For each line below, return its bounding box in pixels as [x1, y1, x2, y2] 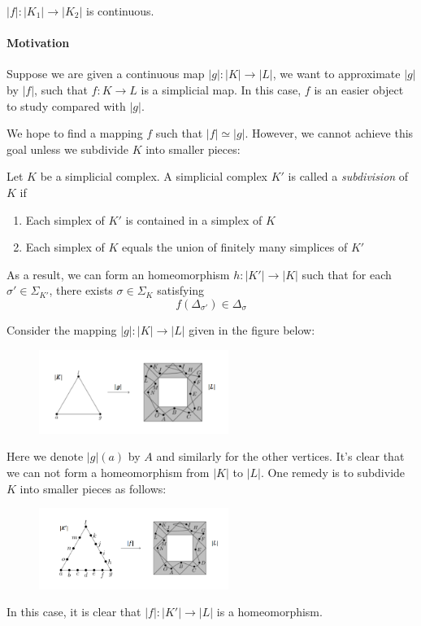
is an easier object [314, 81, 404, 98]
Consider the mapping [7, 321, 117, 338]
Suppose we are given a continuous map [7, 65, 205, 82]
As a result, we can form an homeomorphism [7, 265, 230, 282]
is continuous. [86, 2, 154, 19]
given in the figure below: [189, 321, 315, 338]
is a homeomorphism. [216, 603, 323, 620]
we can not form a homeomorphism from [7, 463, 210, 480]
